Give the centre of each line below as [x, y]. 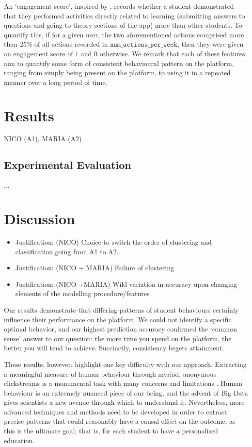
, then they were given [211, 44]
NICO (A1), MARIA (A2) [43, 139]
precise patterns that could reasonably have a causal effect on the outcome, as [120, 421]
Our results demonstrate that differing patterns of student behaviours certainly [121, 309]
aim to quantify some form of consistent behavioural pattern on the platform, [119, 63]
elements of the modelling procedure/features [82, 293]
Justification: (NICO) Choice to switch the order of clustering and [113, 241]
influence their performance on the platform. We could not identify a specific [118, 319]
